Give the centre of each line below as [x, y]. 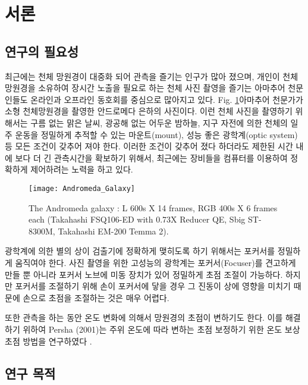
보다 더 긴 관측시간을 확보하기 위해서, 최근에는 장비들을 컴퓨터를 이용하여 [151, 157]
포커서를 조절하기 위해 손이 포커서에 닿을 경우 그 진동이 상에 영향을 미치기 [153, 286]
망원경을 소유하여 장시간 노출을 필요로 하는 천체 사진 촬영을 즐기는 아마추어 [145, 88]
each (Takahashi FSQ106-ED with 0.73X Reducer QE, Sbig [137, 219]
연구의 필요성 [42, 51]
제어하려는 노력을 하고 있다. [82, 169]
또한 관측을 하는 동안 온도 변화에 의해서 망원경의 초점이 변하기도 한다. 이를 [144, 317]
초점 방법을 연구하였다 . [48, 341]
